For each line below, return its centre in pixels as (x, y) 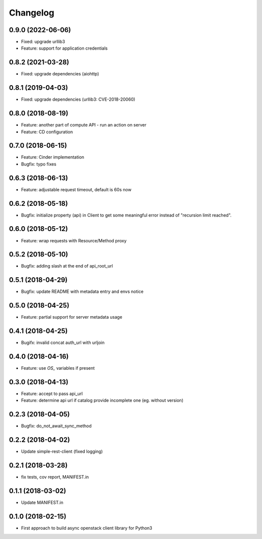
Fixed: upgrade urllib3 (43, 42)
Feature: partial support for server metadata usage (72, 317)
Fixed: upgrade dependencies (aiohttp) (60, 74)
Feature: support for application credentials (64, 48)
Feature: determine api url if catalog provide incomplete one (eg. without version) (102, 400)
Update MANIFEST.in (42, 503)
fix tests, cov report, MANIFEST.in (55, 477)
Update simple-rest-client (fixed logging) (62, 451)
